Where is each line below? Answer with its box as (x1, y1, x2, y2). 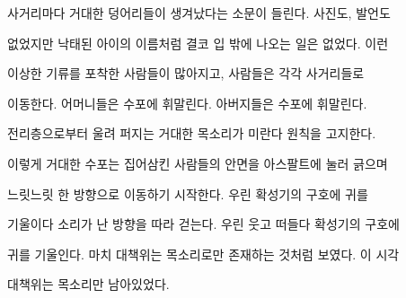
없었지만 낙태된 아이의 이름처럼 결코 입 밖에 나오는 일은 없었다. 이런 (7, 33, 389, 52)
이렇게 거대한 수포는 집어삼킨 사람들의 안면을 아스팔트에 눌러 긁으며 (7, 153, 388, 172)
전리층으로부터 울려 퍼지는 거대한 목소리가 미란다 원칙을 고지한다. (7, 124, 376, 143)
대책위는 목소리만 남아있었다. (7, 275, 170, 294)
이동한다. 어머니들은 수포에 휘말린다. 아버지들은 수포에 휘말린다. (7, 93, 367, 112)
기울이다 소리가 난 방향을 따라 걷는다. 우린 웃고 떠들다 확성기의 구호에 (7, 215, 400, 233)
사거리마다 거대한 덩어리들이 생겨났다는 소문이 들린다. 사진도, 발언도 (7, 4, 391, 22)
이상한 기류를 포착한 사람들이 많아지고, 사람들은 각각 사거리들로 (7, 64, 365, 83)
